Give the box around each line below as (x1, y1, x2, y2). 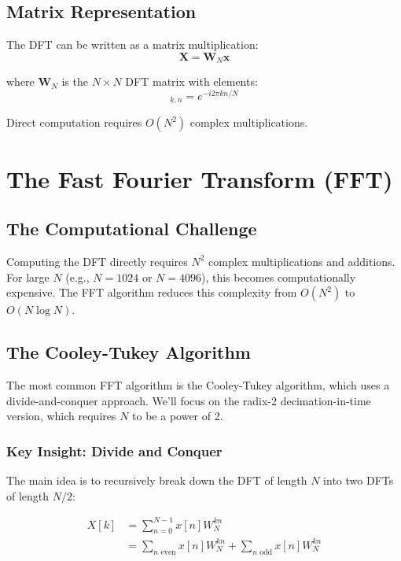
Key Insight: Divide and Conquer (6, 441, 223, 460)
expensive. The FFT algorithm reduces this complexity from (6, 284, 297, 301)
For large (6, 268, 50, 285)
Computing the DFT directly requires (6, 253, 188, 269)
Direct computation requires (6, 114, 142, 131)
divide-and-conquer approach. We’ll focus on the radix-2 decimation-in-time (6, 392, 371, 408)
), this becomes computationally (200, 268, 356, 285)
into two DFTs (323, 471, 394, 488)
